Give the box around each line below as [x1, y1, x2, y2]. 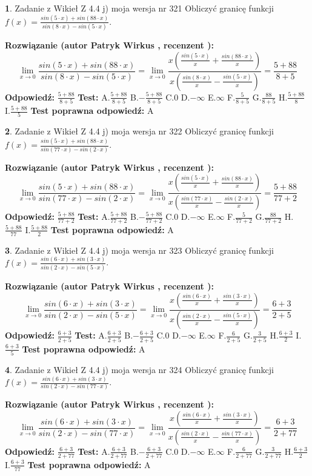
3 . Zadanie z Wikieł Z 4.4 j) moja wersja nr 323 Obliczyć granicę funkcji [5, 243, 274, 256]
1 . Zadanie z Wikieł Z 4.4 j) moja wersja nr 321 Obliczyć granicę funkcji [5, 2, 274, 14]
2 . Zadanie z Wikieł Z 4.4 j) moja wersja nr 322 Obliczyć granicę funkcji [5, 125, 274, 137]
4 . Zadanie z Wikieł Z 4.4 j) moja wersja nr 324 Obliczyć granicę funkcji [5, 363, 274, 376]
